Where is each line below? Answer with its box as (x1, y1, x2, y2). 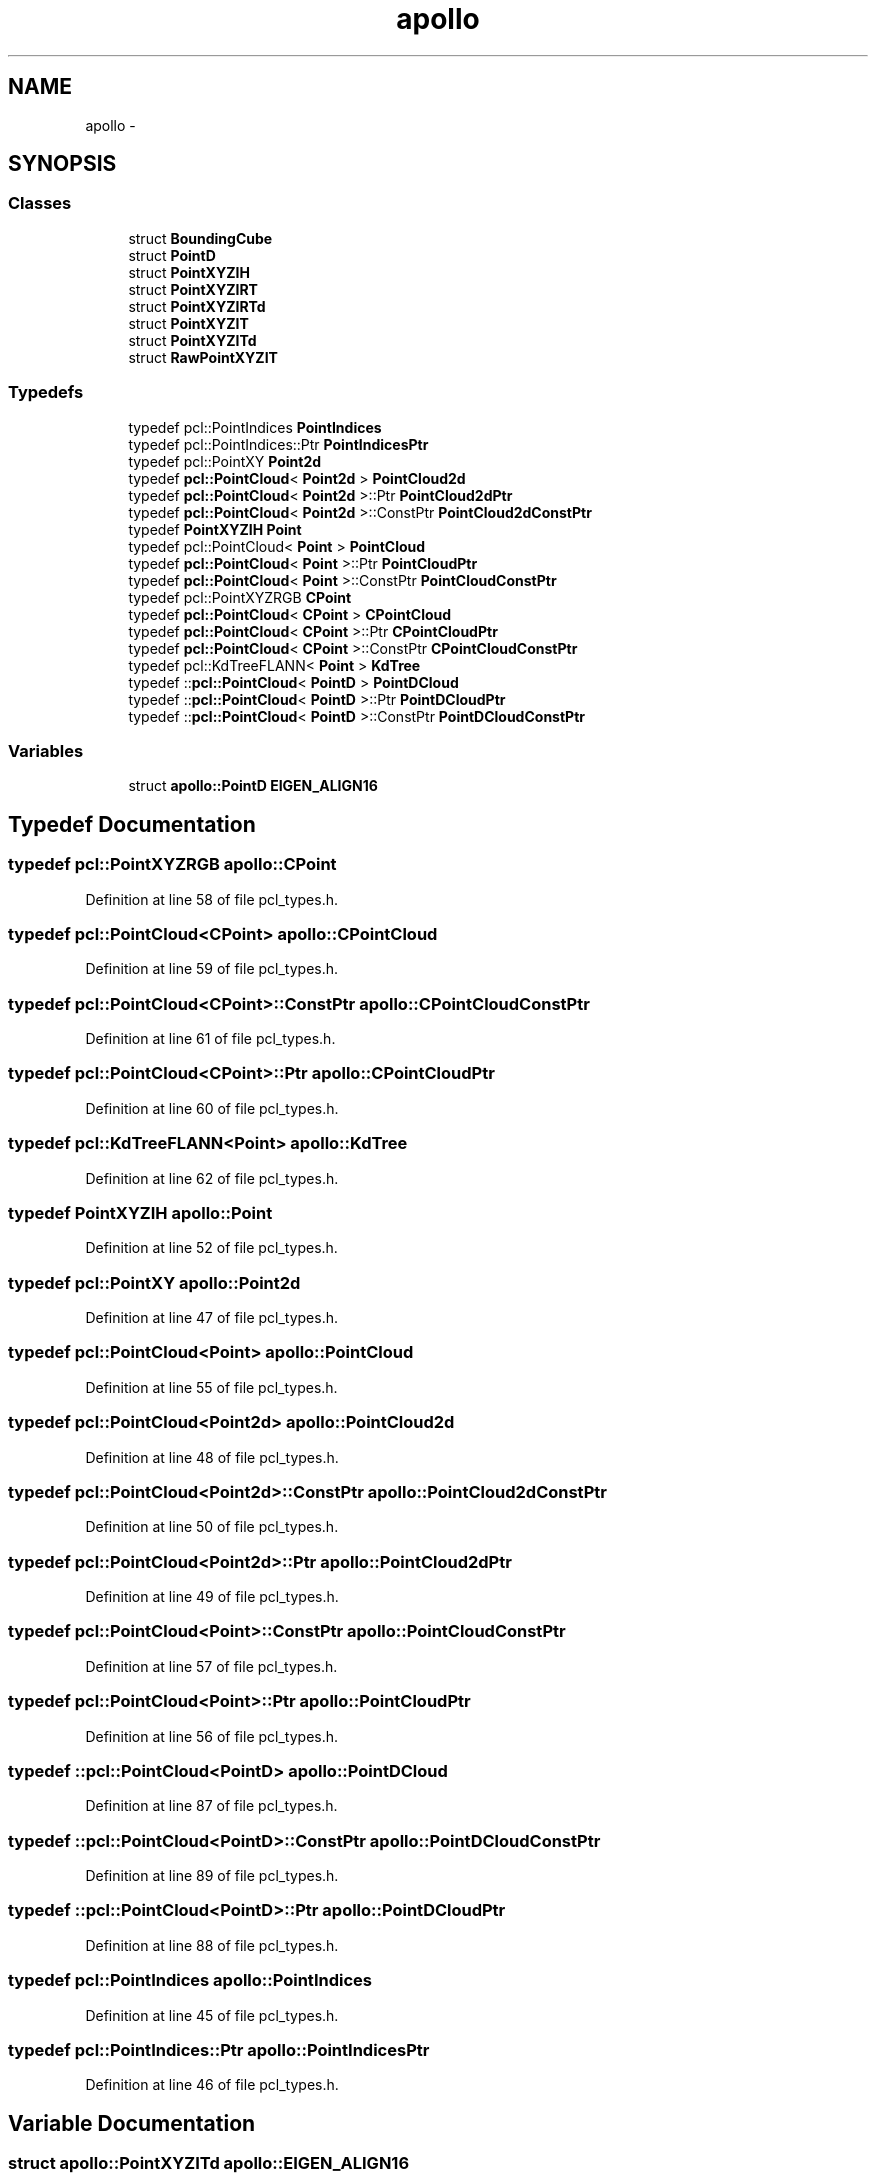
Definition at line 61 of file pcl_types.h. (85, 1030, 336, 1048)
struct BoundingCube (128, 229, 273, 247)
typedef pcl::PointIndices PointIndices (128, 418, 382, 436)
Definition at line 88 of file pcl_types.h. (85, 1936, 339, 1954)
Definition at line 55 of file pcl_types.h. (85, 1378, 338, 1396)
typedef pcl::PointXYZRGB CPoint (128, 588, 352, 606)
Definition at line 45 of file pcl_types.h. (85, 2006, 339, 2024)
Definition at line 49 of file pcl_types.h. (85, 1588, 339, 1606)
